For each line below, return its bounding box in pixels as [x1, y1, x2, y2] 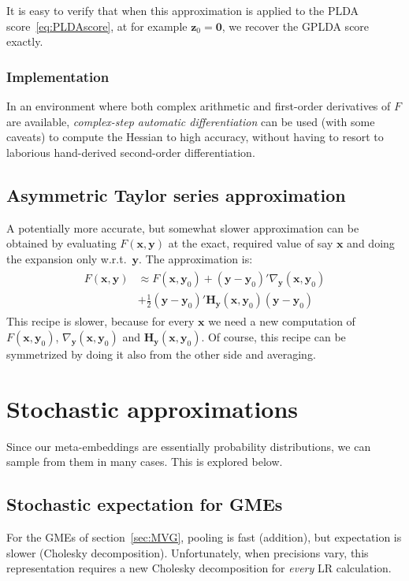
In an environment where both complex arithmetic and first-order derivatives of [6, 98, 391, 114]
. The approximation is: [139, 250, 253, 266]
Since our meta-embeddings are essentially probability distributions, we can [6, 438, 371, 454]
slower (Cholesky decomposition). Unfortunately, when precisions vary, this [6, 544, 369, 561]
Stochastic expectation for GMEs [6, 492, 283, 516]
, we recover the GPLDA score [221, 17, 370, 34]
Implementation [6, 66, 110, 86]
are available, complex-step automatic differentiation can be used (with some [6, 113, 375, 129]
